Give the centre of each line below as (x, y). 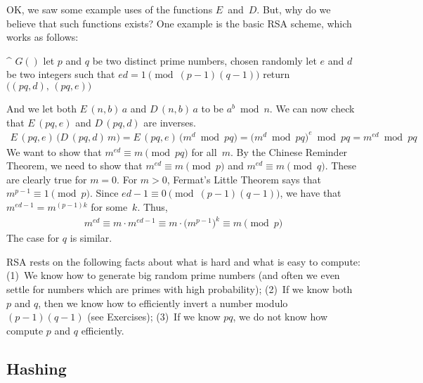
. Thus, (152, 207)
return (276, 74)
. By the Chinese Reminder (289, 151)
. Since (104, 193)
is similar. (91, 238)
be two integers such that (61, 74)
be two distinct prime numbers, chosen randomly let (204, 60)
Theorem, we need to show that (74, 165)
